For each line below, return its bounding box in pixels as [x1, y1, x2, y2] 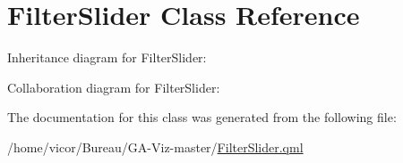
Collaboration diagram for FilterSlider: [7, 77, 220, 96]
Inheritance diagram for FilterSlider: [7, 48, 207, 67]
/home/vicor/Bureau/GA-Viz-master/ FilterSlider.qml [7, 137, 304, 156]
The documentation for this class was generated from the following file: [7, 108, 397, 126]
